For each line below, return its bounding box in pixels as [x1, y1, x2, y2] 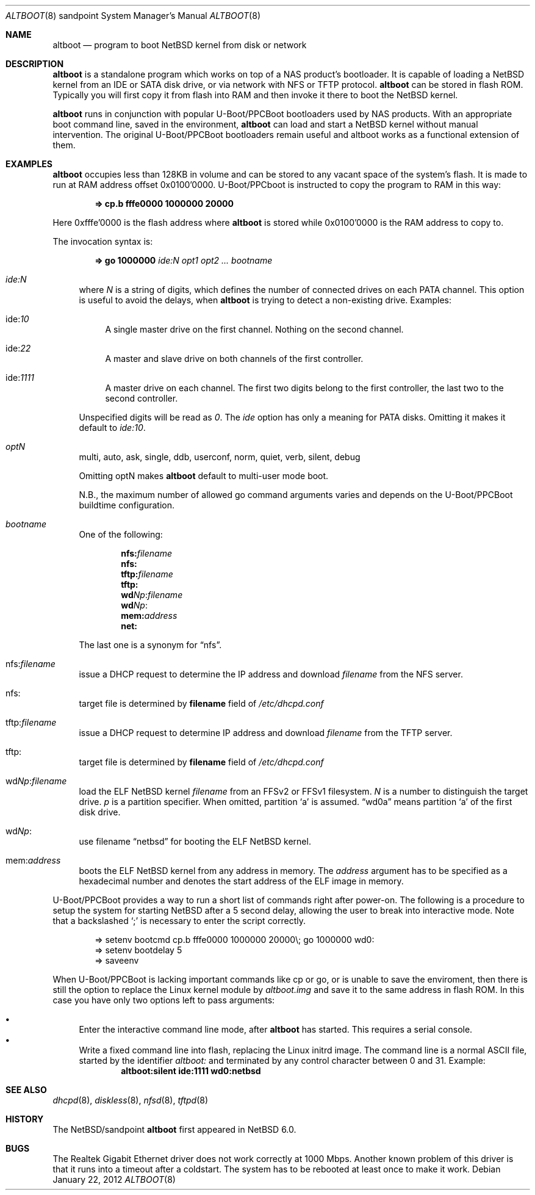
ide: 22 [5, 343, 31, 353]
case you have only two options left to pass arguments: [52, 995, 275, 1005]
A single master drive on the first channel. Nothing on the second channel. [105, 324, 404, 334]
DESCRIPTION [5, 59, 64, 69]
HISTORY [5, 1114, 44, 1124]
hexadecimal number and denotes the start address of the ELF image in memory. [79, 876, 404, 886]
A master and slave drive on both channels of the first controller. [105, 353, 364, 364]
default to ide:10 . [79, 422, 146, 433]
